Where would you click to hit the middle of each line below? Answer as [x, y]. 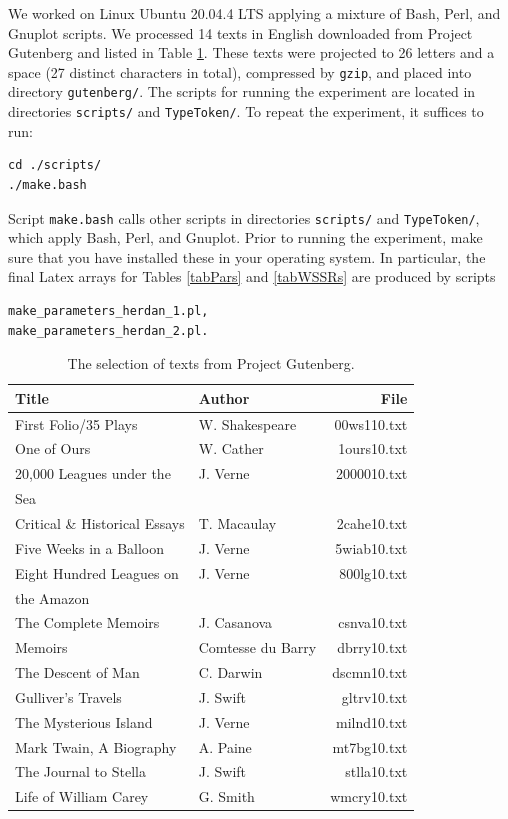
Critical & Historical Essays [100, 522]
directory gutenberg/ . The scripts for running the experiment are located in [242, 91]
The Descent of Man [77, 672]
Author [224, 397]
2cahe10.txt [372, 522]
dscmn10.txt [370, 672]
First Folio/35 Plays [76, 423]
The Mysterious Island [84, 721]
